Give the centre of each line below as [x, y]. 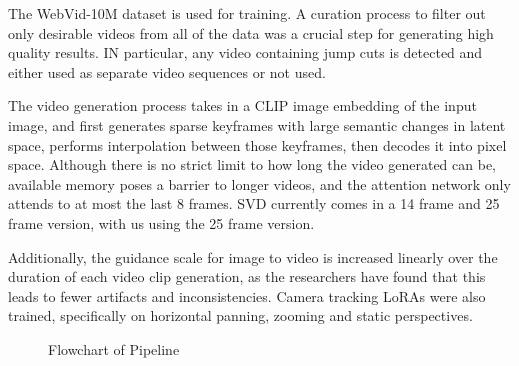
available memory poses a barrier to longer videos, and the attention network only [259, 183]
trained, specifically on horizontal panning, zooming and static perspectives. [240, 315]
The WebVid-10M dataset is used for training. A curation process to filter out [247, 13]
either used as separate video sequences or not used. [167, 71]
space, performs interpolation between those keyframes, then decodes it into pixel [257, 144]
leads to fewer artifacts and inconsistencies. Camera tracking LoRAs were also [247, 295]
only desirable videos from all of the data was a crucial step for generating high [251, 32]
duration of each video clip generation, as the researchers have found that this [247, 276]
